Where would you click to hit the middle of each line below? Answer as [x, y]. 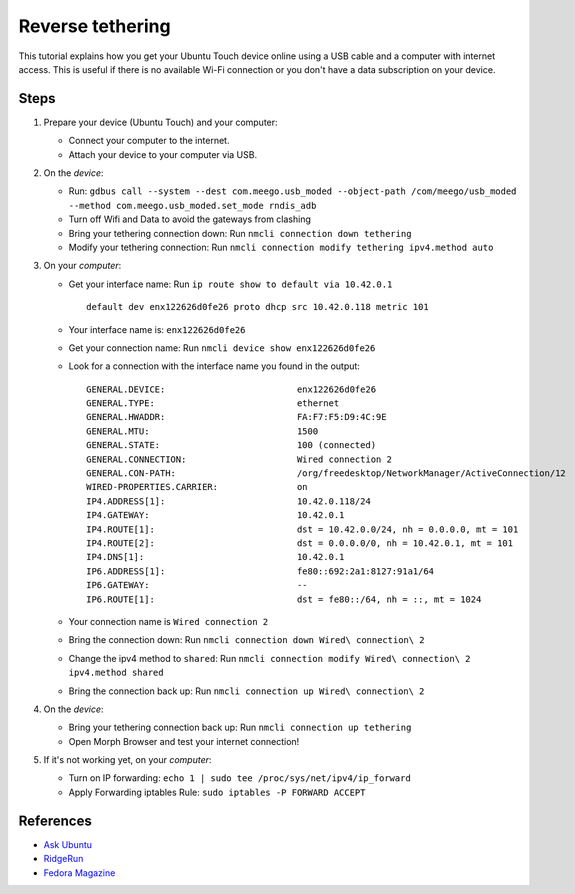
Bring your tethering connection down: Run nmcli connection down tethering [240, 233]
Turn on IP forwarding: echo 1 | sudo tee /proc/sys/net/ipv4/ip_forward [240, 778]
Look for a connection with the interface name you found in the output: [214, 366]
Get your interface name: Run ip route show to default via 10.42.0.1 [230, 284]
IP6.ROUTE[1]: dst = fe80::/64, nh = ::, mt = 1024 [284, 599]
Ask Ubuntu [68, 844]
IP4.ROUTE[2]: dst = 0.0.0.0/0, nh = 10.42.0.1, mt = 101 [300, 543]
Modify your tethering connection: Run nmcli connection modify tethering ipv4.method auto [281, 247]
